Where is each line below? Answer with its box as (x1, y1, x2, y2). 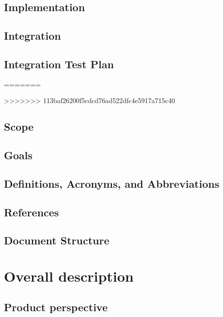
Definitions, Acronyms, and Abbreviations (4, 176, 220, 191)
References (4, 204, 59, 219)
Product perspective (4, 299, 108, 314)
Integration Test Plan (4, 56, 114, 71)
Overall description (4, 266, 134, 286)
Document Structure (4, 233, 110, 248)
